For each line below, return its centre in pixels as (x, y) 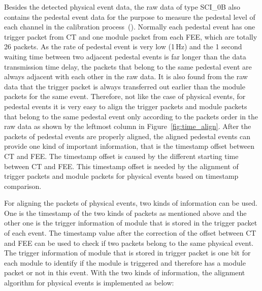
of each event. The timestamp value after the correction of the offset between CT (130, 233)
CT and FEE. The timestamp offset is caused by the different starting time (121, 156)
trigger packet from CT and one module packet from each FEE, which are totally (131, 36)
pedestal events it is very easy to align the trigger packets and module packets (126, 106)
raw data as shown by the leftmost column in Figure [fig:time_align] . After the (128, 126)
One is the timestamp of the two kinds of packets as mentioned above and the (125, 213)
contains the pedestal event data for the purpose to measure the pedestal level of (130, 17)
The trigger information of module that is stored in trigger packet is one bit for (127, 253)
